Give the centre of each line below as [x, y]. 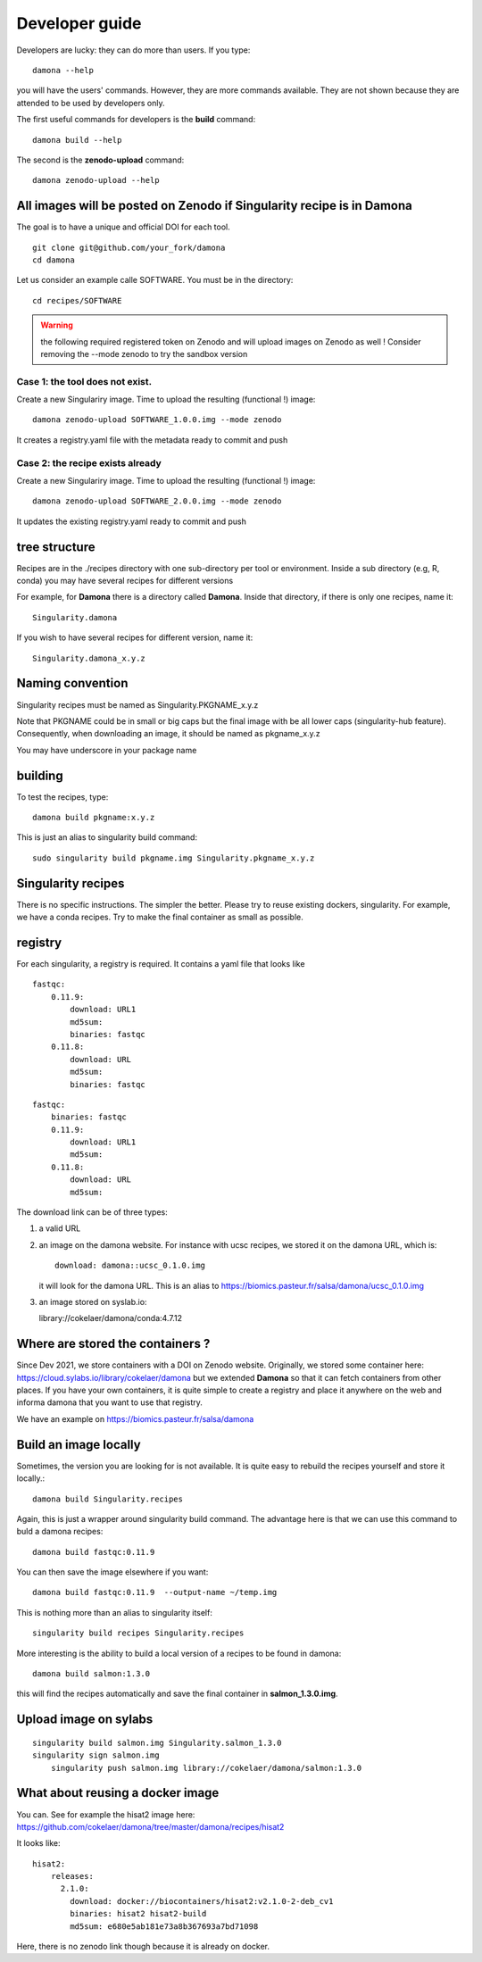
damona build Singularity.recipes [108, 1499]
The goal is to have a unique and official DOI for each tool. [124, 227]
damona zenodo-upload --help [96, 180]
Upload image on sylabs [85, 1720]
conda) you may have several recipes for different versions [125, 581]
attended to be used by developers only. [91, 103]
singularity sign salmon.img [96, 1755]
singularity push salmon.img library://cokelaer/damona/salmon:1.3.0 [206, 1768]
